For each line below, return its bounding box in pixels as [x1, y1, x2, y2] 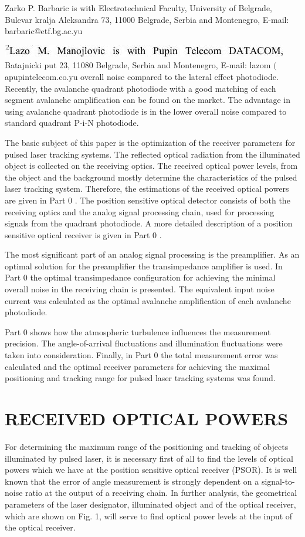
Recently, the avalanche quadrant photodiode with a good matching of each [5, 82, 276, 94]
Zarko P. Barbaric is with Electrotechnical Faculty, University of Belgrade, [5, 2, 272, 14]
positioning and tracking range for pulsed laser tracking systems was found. [5, 372, 276, 384]
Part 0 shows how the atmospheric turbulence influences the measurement [5, 325, 271, 338]
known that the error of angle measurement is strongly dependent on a [5, 475, 259, 487]
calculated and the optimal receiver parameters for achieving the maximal [5, 360, 270, 372]
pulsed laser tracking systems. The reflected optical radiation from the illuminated [5, 148, 300, 160]
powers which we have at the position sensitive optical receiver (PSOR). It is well [5, 463, 297, 476]
